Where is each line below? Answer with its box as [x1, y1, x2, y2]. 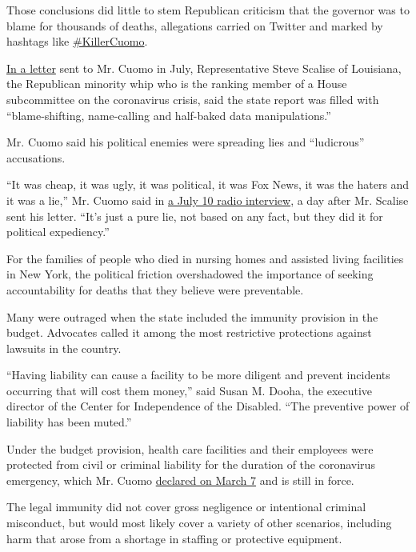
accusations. [6, 149, 66, 166]
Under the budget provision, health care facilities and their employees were [6, 440, 374, 457]
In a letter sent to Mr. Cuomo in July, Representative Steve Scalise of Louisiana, [6, 59, 402, 76]
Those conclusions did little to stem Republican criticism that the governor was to [6, 2, 410, 18]
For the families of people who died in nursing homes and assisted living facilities [6, 250, 404, 266]
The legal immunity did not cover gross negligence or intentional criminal [6, 498, 366, 515]
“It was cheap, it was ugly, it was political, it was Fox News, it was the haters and [6, 176, 410, 193]
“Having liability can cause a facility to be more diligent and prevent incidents [6, 366, 390, 383]
